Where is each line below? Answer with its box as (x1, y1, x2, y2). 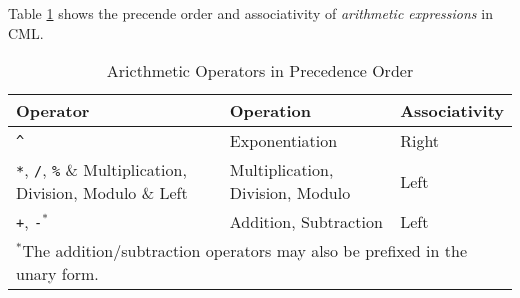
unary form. (16, 262, 99, 286)
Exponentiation (229, 129, 338, 153)
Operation (229, 99, 311, 123)
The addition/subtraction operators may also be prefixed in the (22, 239, 467, 263)
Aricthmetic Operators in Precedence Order (106, 59, 414, 83)
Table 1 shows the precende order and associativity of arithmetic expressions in (8, 3, 493, 23)
